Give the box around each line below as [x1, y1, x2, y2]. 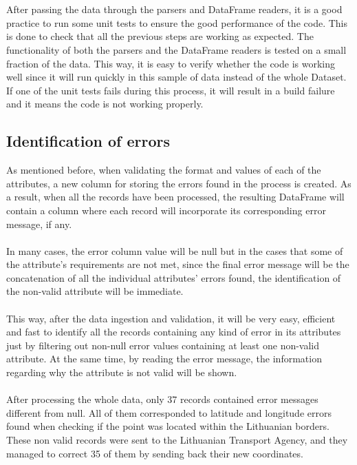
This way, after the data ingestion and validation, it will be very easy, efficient [6, 311, 336, 325]
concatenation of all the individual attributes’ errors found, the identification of [6, 270, 341, 285]
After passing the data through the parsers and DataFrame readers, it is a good [6, 2, 343, 17]
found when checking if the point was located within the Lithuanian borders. [6, 419, 329, 433]
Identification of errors [6, 130, 171, 152]
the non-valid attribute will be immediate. [6, 284, 184, 298]
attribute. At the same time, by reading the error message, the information [6, 351, 322, 366]
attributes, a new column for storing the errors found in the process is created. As [6, 176, 351, 190]
